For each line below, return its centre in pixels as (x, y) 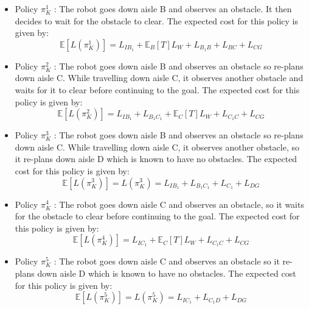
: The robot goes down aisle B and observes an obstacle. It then (173, 9)
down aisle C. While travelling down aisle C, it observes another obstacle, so (157, 147)
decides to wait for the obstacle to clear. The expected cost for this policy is (156, 20)
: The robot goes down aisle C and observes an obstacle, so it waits (179, 204)
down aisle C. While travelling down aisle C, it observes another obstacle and (159, 78)
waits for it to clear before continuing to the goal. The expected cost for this (157, 89)
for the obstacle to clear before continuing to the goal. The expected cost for (157, 216)
